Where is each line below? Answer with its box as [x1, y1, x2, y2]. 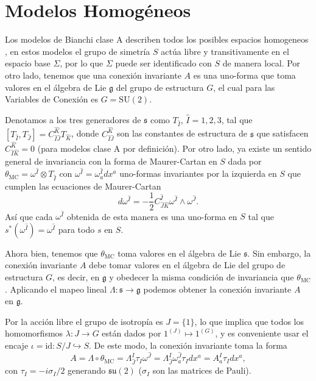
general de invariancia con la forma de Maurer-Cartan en [5, 154, 217, 167]
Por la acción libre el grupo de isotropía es [5, 315, 163, 327]
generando [68, 364, 106, 377]
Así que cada [5, 210, 53, 223]
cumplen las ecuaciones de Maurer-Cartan [5, 179, 161, 192]
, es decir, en [52, 270, 100, 283]
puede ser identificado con [115, 57, 212, 69]
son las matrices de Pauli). [152, 364, 251, 377]
